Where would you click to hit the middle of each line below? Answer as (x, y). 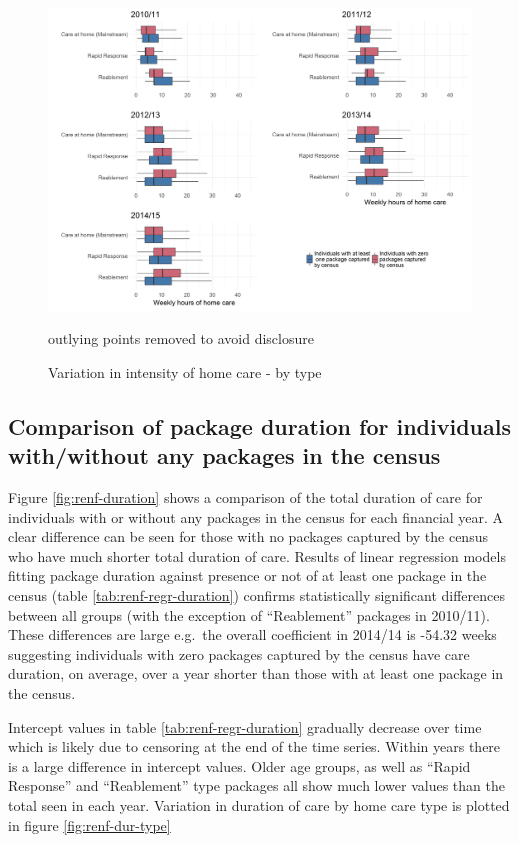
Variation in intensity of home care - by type (185, 371)
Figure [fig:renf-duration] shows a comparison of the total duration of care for (245, 497)
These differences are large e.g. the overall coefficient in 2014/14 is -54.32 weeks (252, 634)
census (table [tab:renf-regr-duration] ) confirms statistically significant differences (257, 595)
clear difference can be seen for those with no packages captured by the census (248, 536)
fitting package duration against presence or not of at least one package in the (247, 575)
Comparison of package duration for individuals (259, 425)
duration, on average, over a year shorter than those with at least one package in (256, 673)
